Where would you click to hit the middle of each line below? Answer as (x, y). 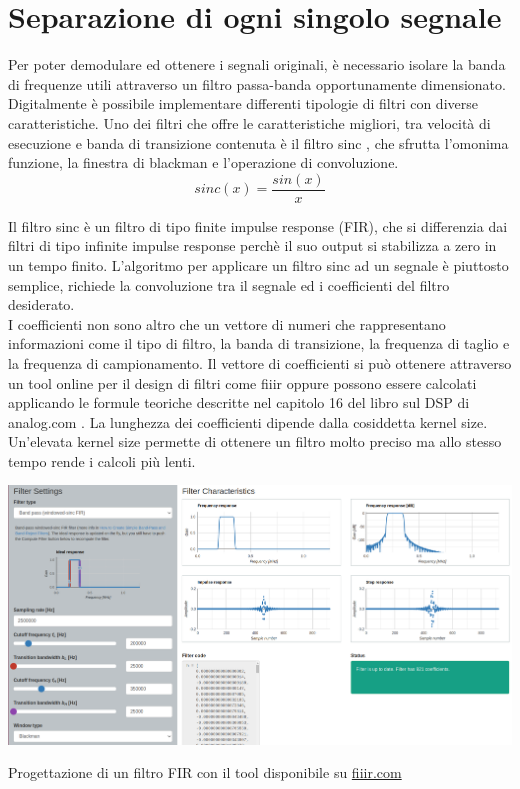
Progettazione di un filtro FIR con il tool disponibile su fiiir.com (205, 772)
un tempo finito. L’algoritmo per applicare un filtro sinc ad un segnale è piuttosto (258, 264)
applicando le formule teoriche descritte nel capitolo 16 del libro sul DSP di (239, 402)
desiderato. (41, 304)
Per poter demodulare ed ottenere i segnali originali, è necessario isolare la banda (257, 64)
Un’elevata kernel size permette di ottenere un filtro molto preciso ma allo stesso (255, 441)
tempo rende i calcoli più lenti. (102, 460)
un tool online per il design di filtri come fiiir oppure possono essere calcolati (242, 382)
